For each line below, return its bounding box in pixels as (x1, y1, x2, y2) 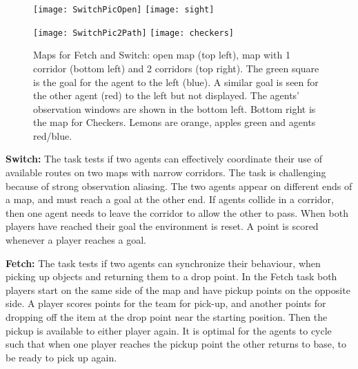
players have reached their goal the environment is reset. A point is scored (6, 219, 319, 233)
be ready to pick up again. (6, 350, 117, 364)
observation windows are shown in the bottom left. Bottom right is (33, 101, 316, 116)
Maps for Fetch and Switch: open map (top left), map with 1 (33, 48, 290, 62)
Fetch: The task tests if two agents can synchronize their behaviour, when (6, 255, 321, 270)
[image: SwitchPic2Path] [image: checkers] (33, 28, 235, 38)
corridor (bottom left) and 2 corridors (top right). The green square (33, 61, 319, 75)
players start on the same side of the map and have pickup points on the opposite (6, 282, 350, 297)
